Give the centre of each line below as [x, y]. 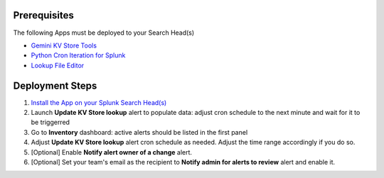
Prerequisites [43, 15]
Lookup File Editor [58, 65]
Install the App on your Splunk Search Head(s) [99, 102]
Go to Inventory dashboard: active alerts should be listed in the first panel [139, 132]
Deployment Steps [55, 85]
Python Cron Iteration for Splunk [78, 55]
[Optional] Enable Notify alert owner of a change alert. [111, 152]
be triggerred [50, 122]
